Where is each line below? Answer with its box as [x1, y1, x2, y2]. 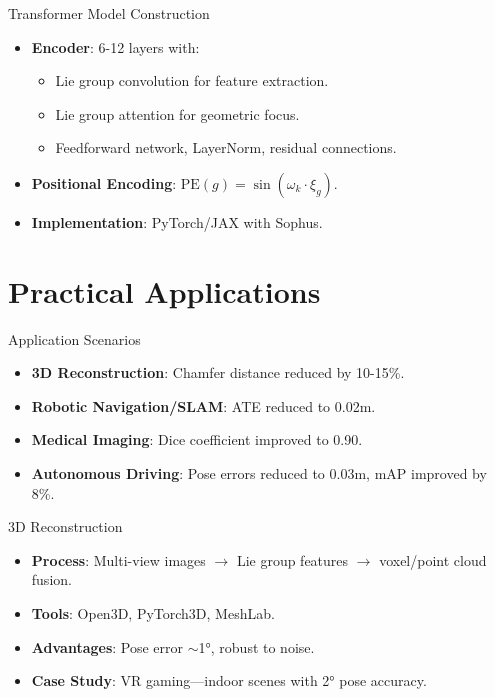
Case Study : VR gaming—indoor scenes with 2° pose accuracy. [31, 670, 427, 691]
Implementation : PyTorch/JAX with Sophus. [31, 211, 323, 232]
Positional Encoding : [31, 172, 177, 193]
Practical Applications [8, 270, 321, 311]
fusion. [31, 569, 72, 590]
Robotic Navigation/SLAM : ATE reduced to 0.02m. [31, 395, 376, 416]
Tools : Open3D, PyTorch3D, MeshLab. [31, 603, 275, 624]
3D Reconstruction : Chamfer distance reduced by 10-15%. [31, 362, 405, 383]
